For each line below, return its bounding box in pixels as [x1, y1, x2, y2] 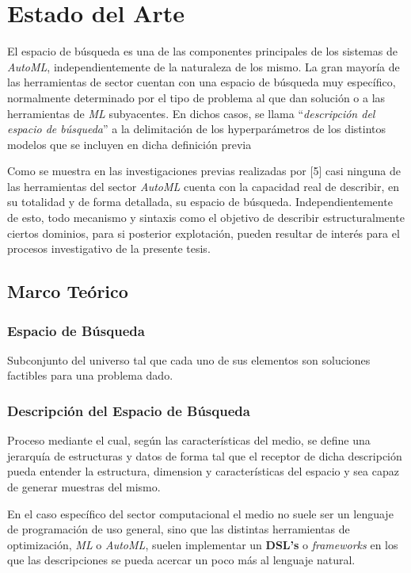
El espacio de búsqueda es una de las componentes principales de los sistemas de [7, 43, 398, 59]
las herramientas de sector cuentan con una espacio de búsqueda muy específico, [7, 74, 396, 90]
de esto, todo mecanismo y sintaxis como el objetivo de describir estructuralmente [7, 209, 405, 226]
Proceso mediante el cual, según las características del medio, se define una [7, 432, 371, 449]
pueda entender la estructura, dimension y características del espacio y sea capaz [7, 463, 399, 479]
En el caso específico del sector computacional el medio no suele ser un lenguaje [7, 505, 394, 521]
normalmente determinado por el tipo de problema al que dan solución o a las [7, 89, 386, 105]
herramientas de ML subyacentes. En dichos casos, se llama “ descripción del [7, 105, 375, 121]
